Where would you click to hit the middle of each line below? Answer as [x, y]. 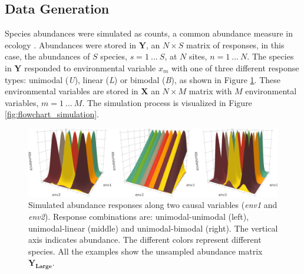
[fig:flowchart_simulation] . [52, 114]
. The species [270, 56]
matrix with [210, 91]
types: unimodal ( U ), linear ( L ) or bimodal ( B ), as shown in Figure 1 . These [143, 79]
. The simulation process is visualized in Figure [167, 102]
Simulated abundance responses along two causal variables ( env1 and [153, 205]
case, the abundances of [47, 56]
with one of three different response [235, 67]
